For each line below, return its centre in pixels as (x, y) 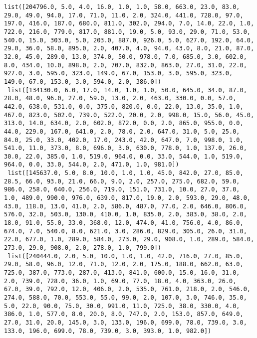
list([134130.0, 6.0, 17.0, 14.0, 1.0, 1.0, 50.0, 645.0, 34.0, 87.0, (127, 90)
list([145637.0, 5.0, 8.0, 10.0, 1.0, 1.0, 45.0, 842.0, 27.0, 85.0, (126, 173)
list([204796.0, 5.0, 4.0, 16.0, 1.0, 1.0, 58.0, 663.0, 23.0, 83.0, (122, 7)
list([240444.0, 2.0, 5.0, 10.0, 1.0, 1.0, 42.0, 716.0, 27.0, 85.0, (126, 256)
